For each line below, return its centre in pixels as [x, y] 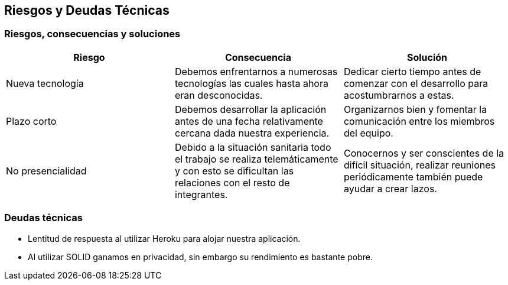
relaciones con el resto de [232, 182]
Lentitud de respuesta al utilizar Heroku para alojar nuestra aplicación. [164, 238]
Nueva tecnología [45, 83]
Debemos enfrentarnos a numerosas [256, 71]
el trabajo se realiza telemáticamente [256, 159]
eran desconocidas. [219, 95]
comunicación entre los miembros [419, 121]
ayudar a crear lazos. [390, 188]
